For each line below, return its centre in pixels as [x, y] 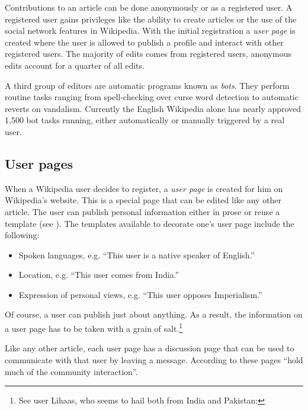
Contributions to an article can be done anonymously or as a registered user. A [149, 7]
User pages [39, 163]
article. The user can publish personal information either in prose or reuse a [142, 211]
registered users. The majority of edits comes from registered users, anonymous [148, 54]
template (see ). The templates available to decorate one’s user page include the [150, 223]
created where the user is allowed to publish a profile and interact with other [144, 42]
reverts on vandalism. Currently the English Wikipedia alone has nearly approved [153, 108]
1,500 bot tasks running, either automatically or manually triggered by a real [145, 120]
